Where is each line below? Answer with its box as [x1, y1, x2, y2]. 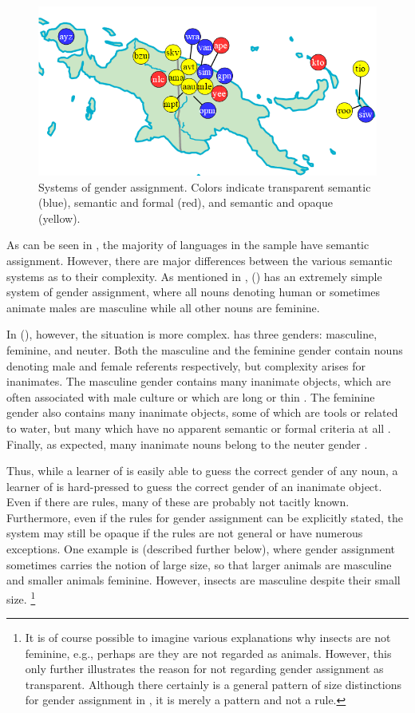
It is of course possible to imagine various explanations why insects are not [25, 629, 391, 646]
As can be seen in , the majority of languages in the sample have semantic [6, 236, 370, 253]
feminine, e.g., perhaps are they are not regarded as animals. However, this [25, 644, 392, 661]
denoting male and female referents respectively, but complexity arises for [6, 357, 366, 374]
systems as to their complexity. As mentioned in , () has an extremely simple [6, 267, 382, 284]
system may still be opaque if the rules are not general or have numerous [6, 525, 363, 541]
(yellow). [38, 209, 81, 226]
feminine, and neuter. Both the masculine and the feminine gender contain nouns [6, 341, 403, 358]
